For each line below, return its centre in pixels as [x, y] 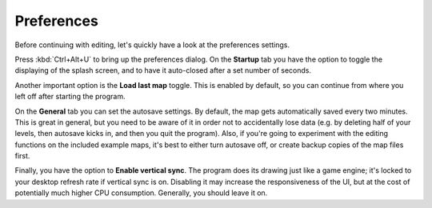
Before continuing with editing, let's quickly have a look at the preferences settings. [152, 45]
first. [22, 156]
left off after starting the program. [70, 97]
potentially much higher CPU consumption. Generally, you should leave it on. [141, 193]
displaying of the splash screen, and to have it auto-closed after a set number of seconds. [163, 70]
